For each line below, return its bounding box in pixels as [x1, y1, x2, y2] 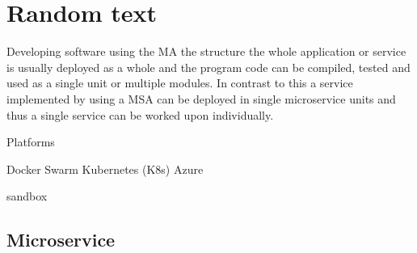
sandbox [6, 188, 48, 205]
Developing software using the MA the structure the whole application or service [6, 43, 406, 60]
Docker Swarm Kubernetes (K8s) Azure [6, 160, 204, 177]
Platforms [6, 133, 55, 150]
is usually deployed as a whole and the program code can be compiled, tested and [6, 58, 411, 75]
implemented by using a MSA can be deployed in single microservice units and [6, 90, 396, 107]
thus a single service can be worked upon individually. [6, 106, 274, 123]
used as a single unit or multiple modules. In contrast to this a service [6, 74, 353, 91]
